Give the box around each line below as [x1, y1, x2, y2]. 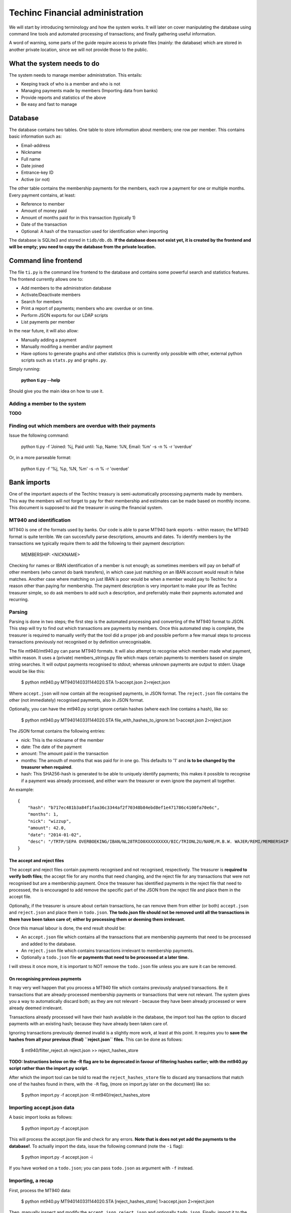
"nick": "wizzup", [27, 818, 72, 824]
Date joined [21, 163, 44, 169]
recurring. [9, 596, 29, 602]
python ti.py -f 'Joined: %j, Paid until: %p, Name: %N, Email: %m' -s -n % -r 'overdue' [21, 443, 193, 449]
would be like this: [9, 668, 46, 674]
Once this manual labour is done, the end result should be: [9, 925, 126, 931]
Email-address [21, 142, 50, 148]
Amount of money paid [21, 208, 67, 213]
